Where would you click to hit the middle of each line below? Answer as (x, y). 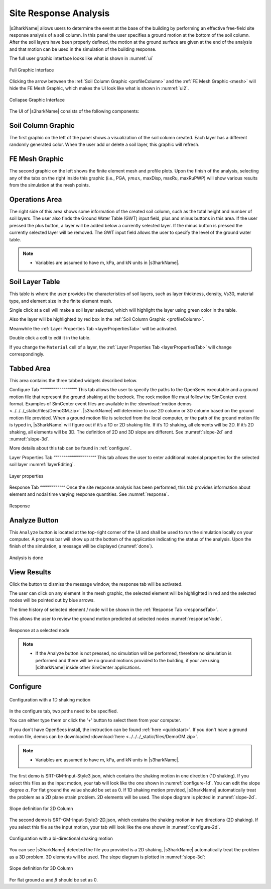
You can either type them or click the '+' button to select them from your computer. (95, 720)
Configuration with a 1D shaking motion (50, 699)
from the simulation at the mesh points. (50, 185)
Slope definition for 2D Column (41, 808)
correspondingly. (27, 354)
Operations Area (36, 199)
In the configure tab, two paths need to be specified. (63, 711)
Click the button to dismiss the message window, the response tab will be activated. (96, 584)
